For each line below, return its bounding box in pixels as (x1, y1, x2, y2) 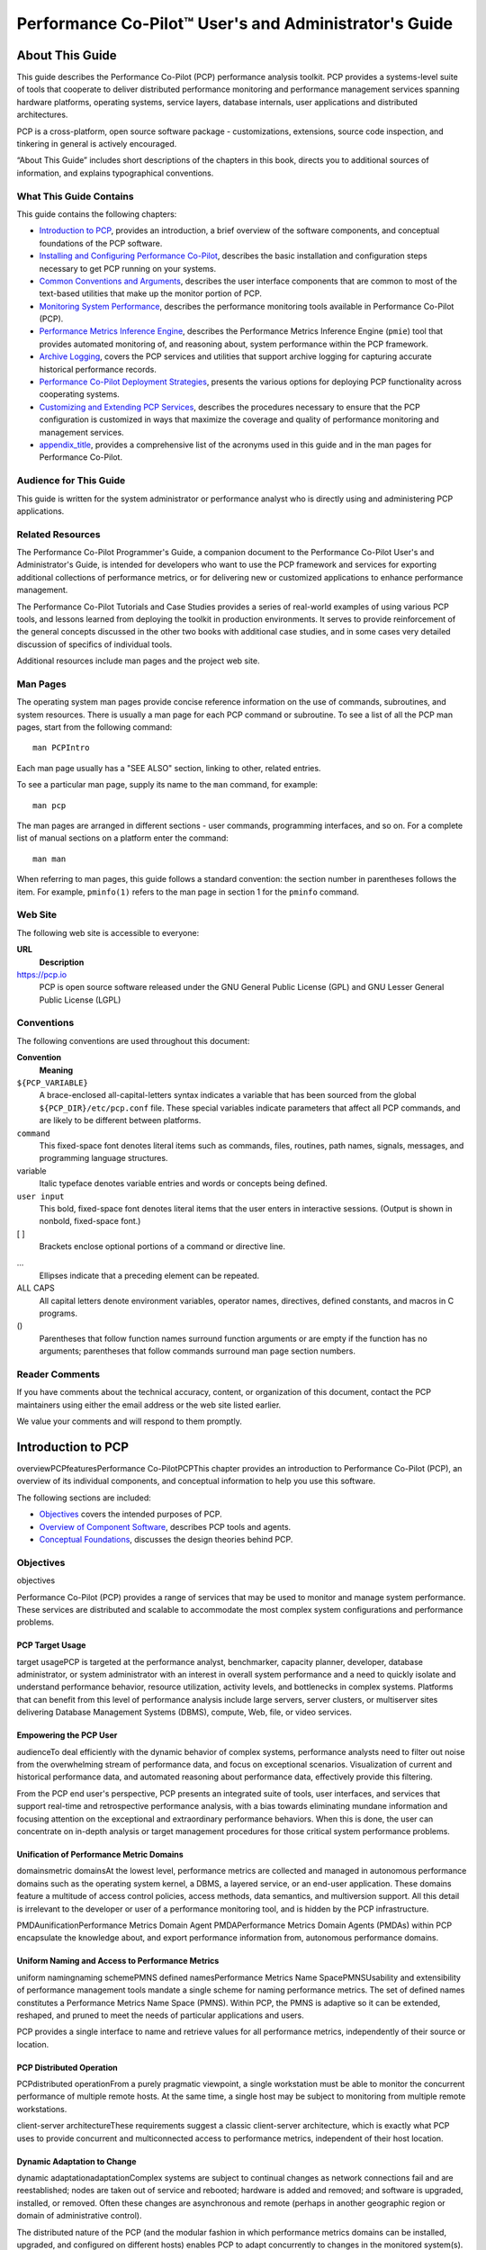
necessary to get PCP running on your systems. (39, 263, 216, 274)
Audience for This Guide (16, 474, 126, 487)
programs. (39, 1308, 78, 1318)
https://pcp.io (16, 968, 67, 980)
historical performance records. (39, 364, 157, 374)
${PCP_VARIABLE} (16, 1078, 89, 1088)
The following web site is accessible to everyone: (16, 927, 200, 938)
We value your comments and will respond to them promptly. (16, 1416, 242, 1426)
